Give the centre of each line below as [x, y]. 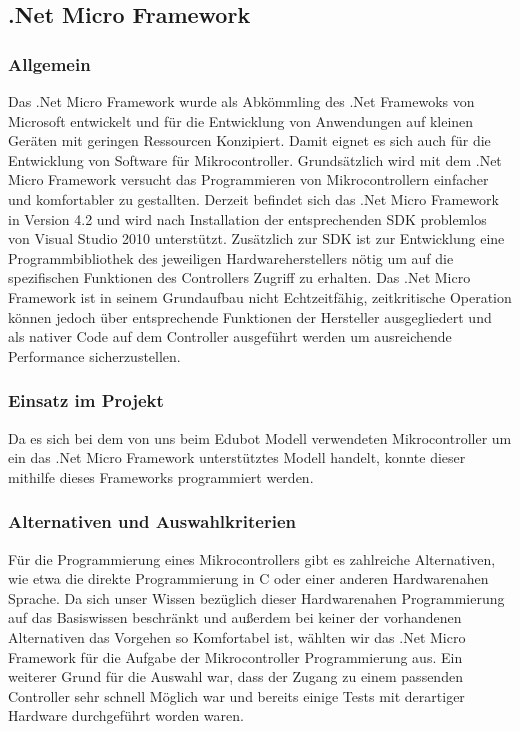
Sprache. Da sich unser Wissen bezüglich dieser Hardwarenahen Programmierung [256, 597]
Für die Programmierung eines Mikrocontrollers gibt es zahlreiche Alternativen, [252, 558]
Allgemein [49, 63]
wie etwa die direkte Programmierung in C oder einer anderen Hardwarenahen [248, 578]
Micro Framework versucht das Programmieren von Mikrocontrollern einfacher [248, 179]
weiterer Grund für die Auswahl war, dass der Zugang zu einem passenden [235, 676]
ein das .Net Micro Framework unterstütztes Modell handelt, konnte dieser [237, 457]
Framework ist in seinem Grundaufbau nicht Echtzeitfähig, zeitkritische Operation [260, 296]
